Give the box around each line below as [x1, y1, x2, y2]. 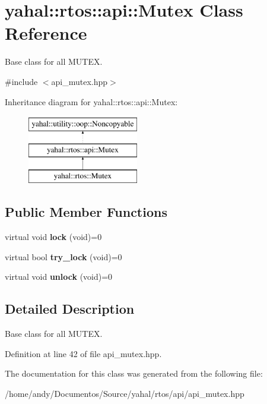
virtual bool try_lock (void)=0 [5, 250, 122, 263]
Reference [5, 21, 87, 45]
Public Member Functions [5, 203, 167, 221]
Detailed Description [5, 299, 135, 318]
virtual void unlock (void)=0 [5, 270, 113, 283]
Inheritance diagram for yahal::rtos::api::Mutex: [5, 95, 178, 108]
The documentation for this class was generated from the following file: [5, 367, 263, 380]
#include [5, 75, 38, 87]
